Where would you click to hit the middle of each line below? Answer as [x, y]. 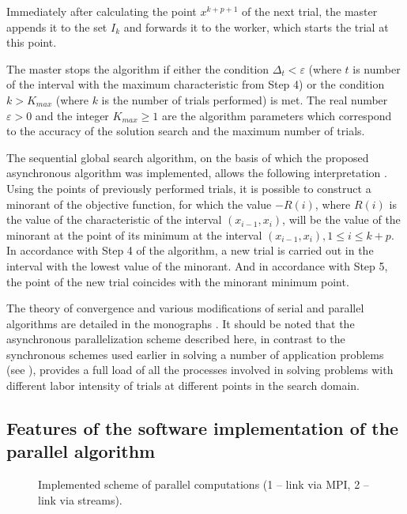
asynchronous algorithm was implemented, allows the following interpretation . [197, 173]
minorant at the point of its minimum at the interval [134, 234]
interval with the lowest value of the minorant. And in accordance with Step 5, [197, 265]
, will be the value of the [341, 219]
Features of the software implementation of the [203, 428]
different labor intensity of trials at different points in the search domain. [183, 385]
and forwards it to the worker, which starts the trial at [256, 26]
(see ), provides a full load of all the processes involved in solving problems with [200, 370]
